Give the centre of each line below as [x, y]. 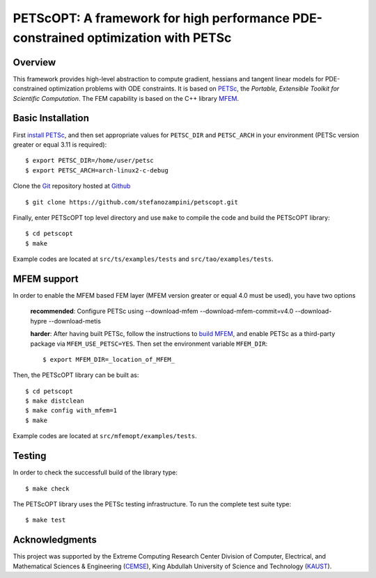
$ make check [47, 488]
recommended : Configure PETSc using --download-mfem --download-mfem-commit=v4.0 [162, 311]
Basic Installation [51, 118]
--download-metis [75, 321]
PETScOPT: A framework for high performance [151, 18]
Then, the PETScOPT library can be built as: [76, 375]
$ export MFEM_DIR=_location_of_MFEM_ [109, 359]
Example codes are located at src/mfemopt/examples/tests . [105, 436]
